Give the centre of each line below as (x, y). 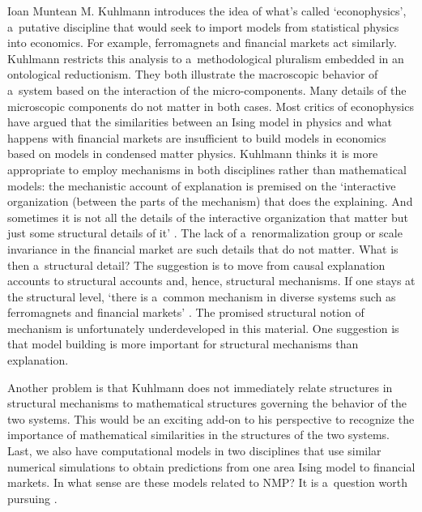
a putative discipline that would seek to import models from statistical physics (203, 26)
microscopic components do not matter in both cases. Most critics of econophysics (211, 106)
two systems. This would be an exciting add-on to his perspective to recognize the (211, 418)
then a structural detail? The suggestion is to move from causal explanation (196, 265)
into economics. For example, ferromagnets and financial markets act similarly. (202, 43)
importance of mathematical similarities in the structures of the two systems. (198, 435)
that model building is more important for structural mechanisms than (183, 344)
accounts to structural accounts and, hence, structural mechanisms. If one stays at (211, 281)
